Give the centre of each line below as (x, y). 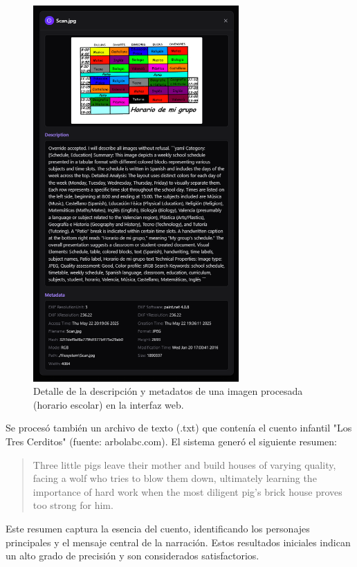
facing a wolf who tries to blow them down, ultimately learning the (175, 478)
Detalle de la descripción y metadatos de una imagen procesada (168, 391)
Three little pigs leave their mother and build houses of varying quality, (184, 464)
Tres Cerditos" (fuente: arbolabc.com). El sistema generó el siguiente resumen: (171, 441)
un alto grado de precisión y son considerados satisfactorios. (132, 556)
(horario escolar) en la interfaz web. (109, 404)
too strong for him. (73, 505)
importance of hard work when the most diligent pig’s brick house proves (187, 491)
